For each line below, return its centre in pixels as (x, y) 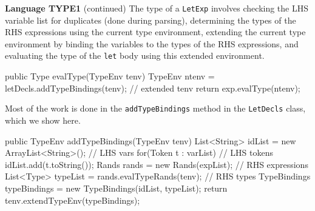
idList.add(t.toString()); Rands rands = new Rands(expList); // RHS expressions (157, 164)
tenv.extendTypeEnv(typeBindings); (73, 200)
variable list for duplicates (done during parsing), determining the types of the (151, 20)
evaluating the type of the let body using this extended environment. (135, 55)
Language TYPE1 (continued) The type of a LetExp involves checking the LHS (157, 8)
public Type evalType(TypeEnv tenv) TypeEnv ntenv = (110, 76)
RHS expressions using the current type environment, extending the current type (155, 32)
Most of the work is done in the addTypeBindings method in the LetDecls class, (155, 108)
